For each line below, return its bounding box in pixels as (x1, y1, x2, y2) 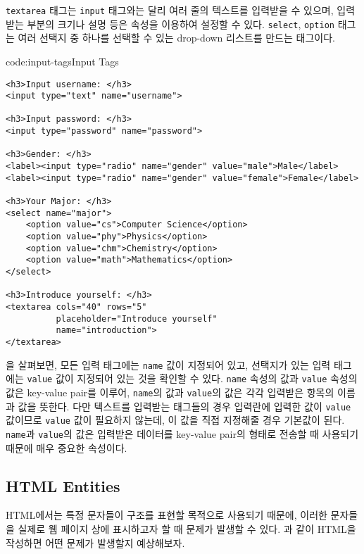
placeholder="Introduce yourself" (56, 313, 218, 324)
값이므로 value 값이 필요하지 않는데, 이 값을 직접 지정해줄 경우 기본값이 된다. (6, 413, 345, 427)
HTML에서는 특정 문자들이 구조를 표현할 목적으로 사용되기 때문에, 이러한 (6, 508, 327, 522)
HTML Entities (6, 474, 120, 496)
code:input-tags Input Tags (6, 53, 119, 68)
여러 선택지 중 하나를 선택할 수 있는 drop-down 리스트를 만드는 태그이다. (18, 30, 335, 45)
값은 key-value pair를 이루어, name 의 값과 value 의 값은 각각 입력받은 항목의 (6, 384, 334, 399)
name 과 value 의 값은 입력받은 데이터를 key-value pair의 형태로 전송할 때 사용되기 (6, 426, 359, 441)
